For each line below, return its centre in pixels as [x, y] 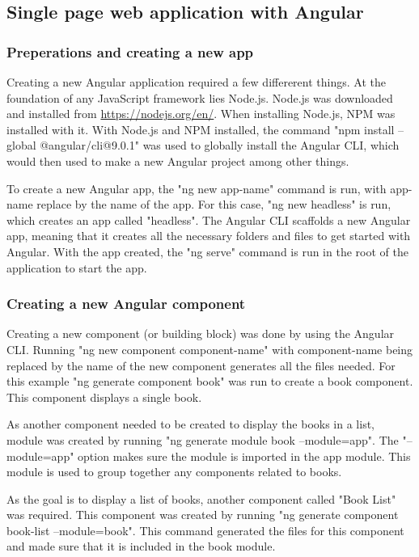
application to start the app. [77, 267]
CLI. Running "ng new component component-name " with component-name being [210, 349]
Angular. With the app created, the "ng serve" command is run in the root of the [207, 251]
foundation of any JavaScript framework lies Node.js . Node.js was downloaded [200, 97]
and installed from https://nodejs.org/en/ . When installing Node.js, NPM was [201, 114]
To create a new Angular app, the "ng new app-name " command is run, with [197, 188]
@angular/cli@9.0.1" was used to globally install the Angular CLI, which [220, 145]
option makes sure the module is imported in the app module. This [244, 456]
